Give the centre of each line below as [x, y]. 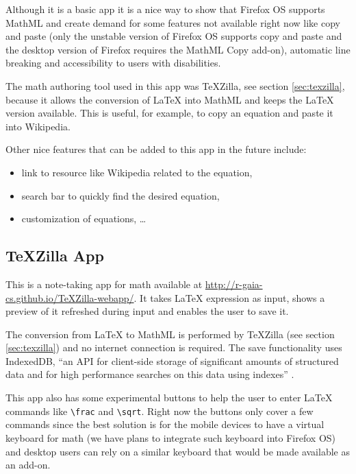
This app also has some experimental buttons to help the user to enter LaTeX [169, 398]
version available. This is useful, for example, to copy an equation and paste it [169, 113]
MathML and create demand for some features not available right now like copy [173, 22]
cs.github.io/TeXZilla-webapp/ [70, 297]
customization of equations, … [84, 218]
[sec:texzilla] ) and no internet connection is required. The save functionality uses [174, 347]
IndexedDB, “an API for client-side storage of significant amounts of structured [172, 360]
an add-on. [28, 465]
